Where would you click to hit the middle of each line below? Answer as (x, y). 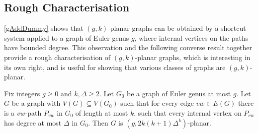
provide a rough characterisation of (57, 57)
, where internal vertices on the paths (191, 37)
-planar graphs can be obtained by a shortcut (177, 28)
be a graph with (36, 103)
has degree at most (33, 122)
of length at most (102, 112)
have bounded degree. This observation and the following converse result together (128, 47)
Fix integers (22, 93)
